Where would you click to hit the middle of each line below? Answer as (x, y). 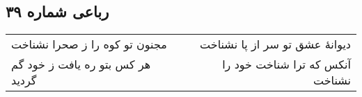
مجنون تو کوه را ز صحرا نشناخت (89, 44)
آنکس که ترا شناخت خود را (286, 64)
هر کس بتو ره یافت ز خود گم (81, 64)
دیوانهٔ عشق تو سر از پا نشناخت (275, 44)
